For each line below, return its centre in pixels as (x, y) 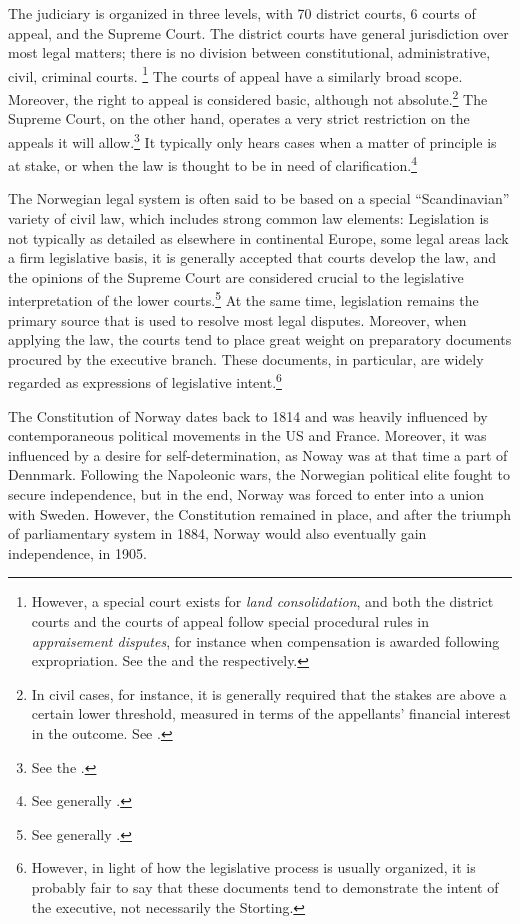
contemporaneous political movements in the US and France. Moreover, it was (247, 435)
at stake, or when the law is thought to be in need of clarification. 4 (212, 163)
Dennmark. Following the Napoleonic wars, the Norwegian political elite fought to (259, 474)
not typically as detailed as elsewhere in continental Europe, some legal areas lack (258, 237)
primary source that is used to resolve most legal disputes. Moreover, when (237, 319)
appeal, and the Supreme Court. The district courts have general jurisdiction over (258, 32)
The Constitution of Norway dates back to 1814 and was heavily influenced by (248, 415)
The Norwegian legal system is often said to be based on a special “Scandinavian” (259, 198)
